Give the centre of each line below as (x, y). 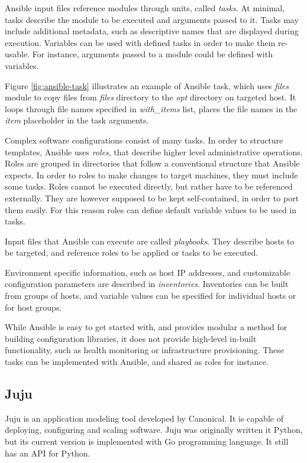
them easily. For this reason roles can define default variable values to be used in (151, 209)
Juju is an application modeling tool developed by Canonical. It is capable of (144, 418)
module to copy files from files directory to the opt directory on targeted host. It (151, 97)
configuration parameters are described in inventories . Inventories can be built (147, 284)
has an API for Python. (48, 453)
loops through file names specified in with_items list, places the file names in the (151, 108)
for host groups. (33, 307)
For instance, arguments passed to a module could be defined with (152, 54)
